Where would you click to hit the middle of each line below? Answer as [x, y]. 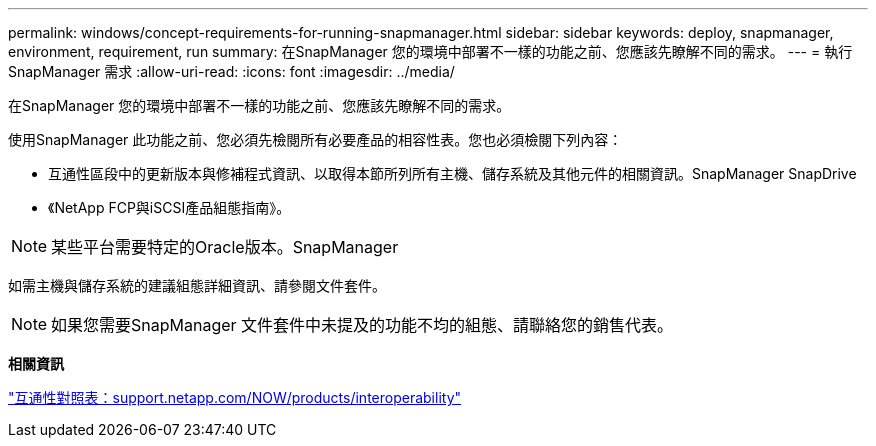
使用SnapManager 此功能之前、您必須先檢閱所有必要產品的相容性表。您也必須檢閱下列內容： [315, 139]
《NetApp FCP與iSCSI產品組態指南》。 [169, 207]
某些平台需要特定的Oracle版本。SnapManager [225, 247]
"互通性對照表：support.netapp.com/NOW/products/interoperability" [235, 397]
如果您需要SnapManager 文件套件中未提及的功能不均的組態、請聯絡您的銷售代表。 [362, 325]
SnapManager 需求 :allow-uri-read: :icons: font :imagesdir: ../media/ [231, 71]
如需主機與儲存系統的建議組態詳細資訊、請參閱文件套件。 [197, 285]
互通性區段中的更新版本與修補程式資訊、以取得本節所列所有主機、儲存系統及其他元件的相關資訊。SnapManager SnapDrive [452, 173]
